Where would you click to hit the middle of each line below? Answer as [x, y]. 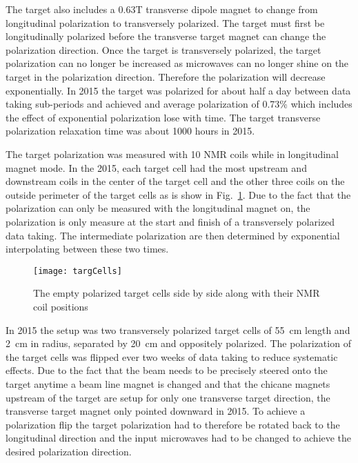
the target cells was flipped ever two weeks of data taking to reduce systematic [172, 356]
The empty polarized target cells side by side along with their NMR [177, 293]
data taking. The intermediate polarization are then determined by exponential [173, 235]
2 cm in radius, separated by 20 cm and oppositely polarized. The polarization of [178, 343]
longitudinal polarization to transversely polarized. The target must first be [165, 22]
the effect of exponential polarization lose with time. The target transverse [163, 117]
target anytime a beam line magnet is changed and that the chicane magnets [168, 383]
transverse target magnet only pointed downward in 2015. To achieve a [156, 411]
